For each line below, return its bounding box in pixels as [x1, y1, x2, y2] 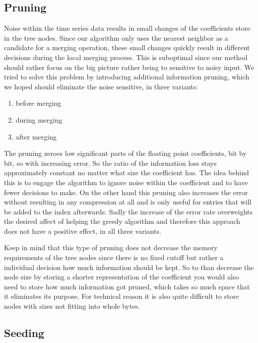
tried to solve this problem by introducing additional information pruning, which [4, 71, 250, 82]
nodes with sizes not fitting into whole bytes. [4, 301, 140, 311]
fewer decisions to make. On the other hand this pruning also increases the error [4, 187, 248, 197]
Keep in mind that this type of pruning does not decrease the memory [4, 242, 218, 253]
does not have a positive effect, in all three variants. [4, 225, 161, 236]
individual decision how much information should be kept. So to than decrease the [4, 262, 254, 272]
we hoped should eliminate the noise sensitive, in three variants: [4, 81, 198, 91]
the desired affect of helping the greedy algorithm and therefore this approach [4, 216, 241, 226]
